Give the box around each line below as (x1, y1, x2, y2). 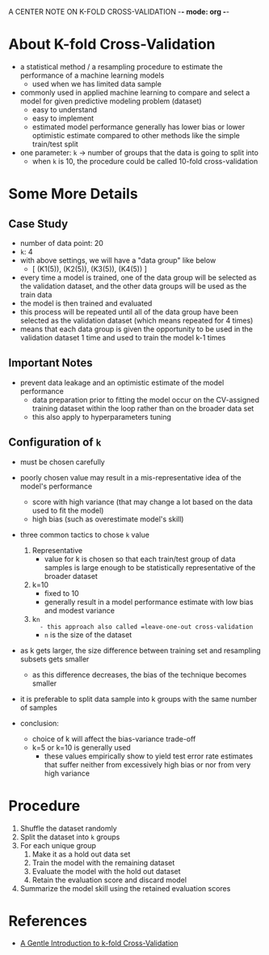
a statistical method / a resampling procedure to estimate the (19, 61, 224, 71)
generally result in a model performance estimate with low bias (44, 597, 254, 606)
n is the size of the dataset (44, 630, 132, 640)
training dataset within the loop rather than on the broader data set (32, 404, 254, 413)
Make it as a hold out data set (32, 849, 131, 859)
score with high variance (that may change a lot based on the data (32, 497, 253, 506)
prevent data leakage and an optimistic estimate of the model (19, 378, 225, 387)
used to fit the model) (32, 505, 104, 515)
